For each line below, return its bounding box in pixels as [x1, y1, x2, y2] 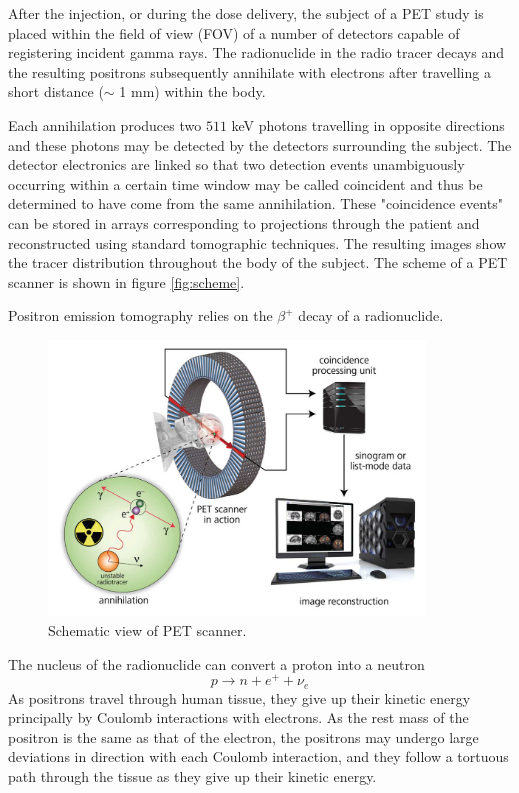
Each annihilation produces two [8, 114, 202, 135]
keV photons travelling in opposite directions [231, 114, 505, 135]
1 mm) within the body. [119, 81, 266, 102]
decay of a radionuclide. [298, 305, 444, 326]
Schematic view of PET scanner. [48, 619, 247, 640]
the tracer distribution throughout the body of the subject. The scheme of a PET [8, 252, 508, 273]
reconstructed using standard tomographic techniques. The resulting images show [8, 232, 507, 253]
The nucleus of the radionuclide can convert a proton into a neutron [8, 653, 425, 674]
